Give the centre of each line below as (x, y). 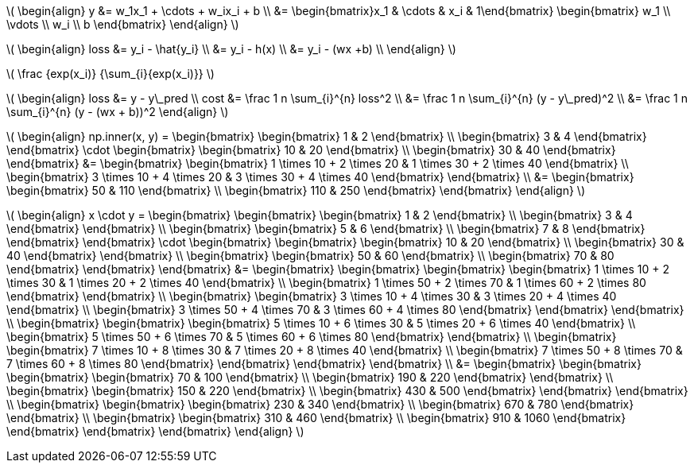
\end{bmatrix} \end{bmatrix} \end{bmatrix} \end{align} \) (155, 431)
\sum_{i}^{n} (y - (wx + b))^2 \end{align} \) (118, 112)
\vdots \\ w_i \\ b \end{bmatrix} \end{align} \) (123, 24)
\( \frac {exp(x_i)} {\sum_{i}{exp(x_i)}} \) (110, 74)
